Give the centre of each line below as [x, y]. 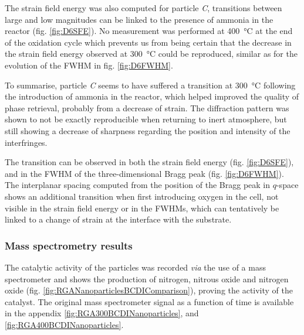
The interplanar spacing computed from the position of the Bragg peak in [138, 185]
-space [287, 185]
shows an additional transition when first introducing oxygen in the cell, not [142, 196]
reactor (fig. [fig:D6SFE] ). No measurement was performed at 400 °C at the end [149, 31]
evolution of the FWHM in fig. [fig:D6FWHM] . [89, 65]
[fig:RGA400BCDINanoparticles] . [64, 324]
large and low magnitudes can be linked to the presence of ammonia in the [139, 19]
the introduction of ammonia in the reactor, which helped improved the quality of [152, 96]
